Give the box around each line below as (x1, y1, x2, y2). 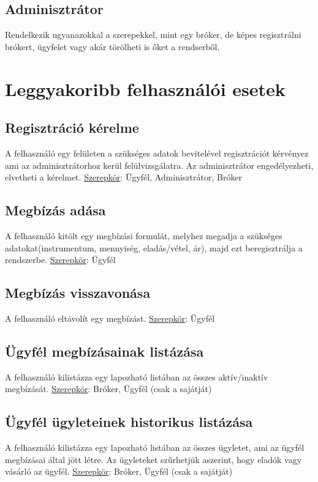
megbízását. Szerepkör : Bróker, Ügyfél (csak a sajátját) (5, 382, 212, 395)
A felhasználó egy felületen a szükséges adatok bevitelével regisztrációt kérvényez (5, 146, 309, 159)
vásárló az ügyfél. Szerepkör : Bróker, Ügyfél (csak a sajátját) (5, 465, 233, 478)
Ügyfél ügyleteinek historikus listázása (5, 412, 253, 431)
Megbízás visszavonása (5, 283, 151, 302)
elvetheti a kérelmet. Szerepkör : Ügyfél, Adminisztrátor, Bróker (5, 171, 243, 184)
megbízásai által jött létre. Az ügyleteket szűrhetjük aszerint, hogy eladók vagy (5, 453, 302, 465)
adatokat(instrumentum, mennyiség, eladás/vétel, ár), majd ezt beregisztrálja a (5, 241, 303, 254)
